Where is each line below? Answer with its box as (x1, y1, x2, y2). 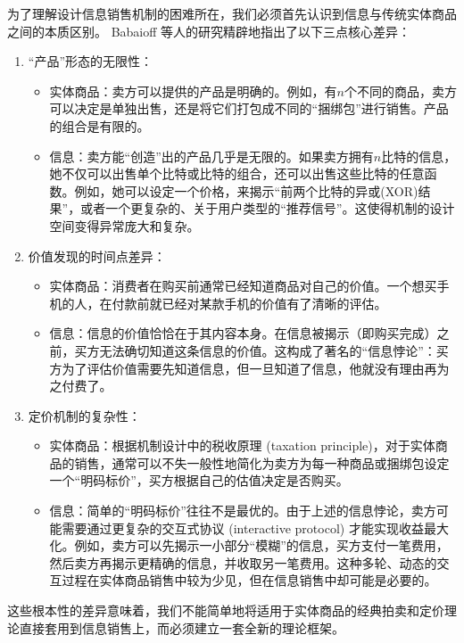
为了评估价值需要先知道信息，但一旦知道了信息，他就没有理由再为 (62, 359, 450, 377)
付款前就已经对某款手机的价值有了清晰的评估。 (112, 293, 387, 312)
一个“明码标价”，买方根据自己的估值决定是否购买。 (49, 471, 349, 490)
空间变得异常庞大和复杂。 (49, 216, 200, 235)
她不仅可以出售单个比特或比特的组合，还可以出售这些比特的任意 (49, 164, 425, 183)
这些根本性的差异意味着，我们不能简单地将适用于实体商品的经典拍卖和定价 (7, 601, 444, 620)
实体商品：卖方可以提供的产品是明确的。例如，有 (49, 81, 337, 100)
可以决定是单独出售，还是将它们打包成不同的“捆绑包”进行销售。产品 (49, 99, 449, 118)
